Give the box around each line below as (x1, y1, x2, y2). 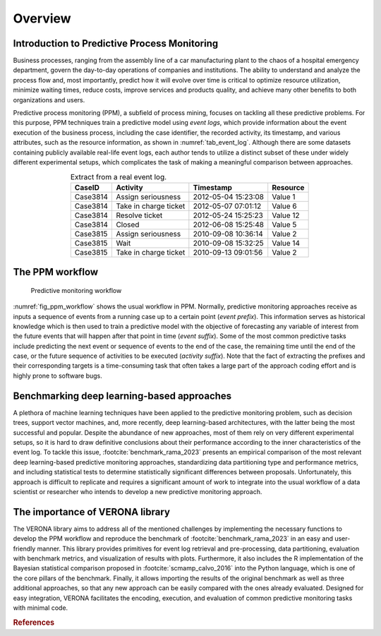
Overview (13, 11, 71, 26)
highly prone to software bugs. (13, 371, 102, 380)
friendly (13, 544, 36, 553)
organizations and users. (13, 95, 85, 104)
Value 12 (272, 210, 300, 220)
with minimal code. (13, 604, 68, 612)
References (13, 618, 55, 628)
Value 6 (272, 201, 298, 211)
